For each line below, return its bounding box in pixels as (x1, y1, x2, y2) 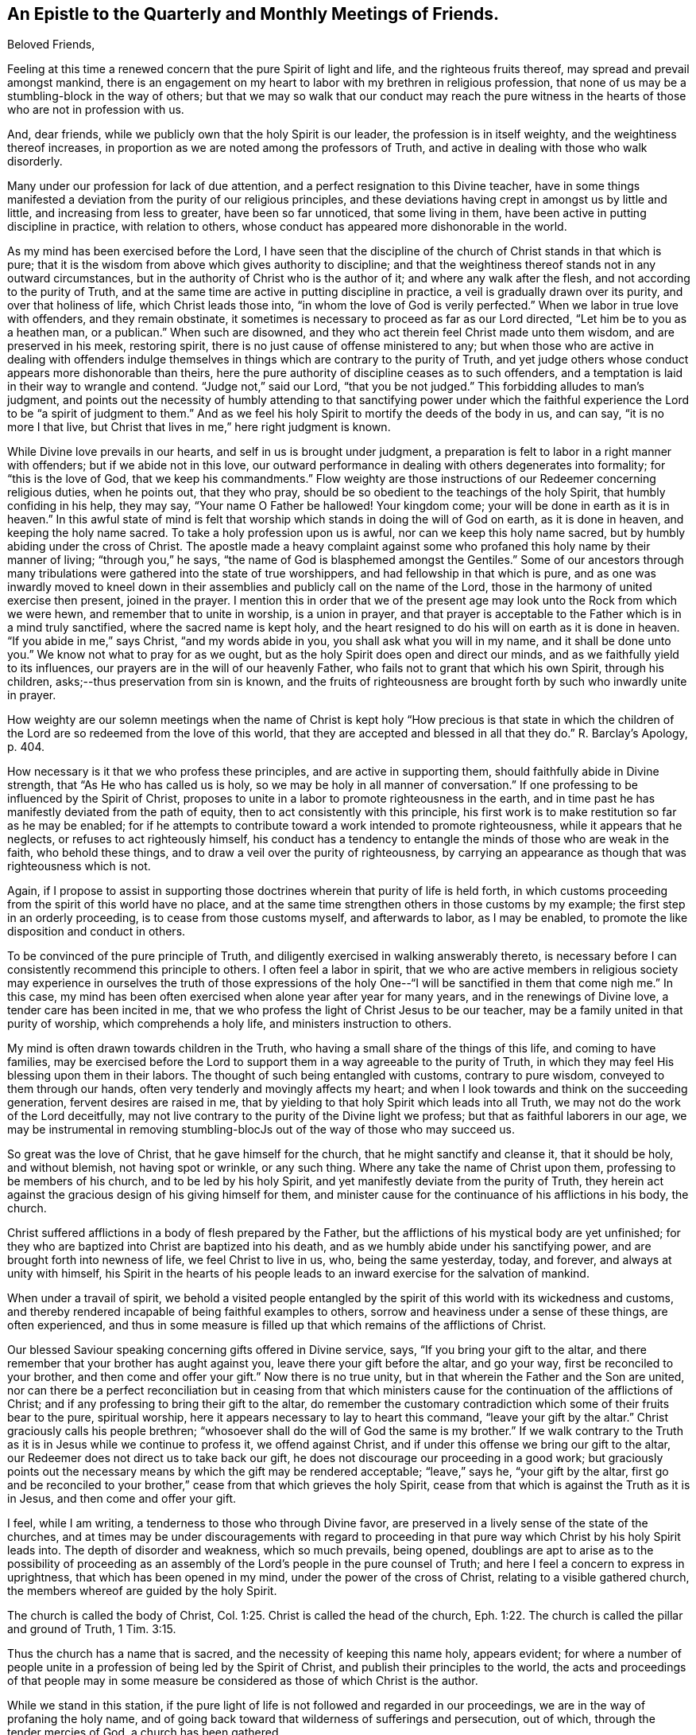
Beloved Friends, (7, 37, 95, 52)
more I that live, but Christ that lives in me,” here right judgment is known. (7, 420, 391, 434)
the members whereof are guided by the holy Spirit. (7, 1584, 277, 1598)
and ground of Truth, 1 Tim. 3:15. (7, 1622, 176, 1636)
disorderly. (7, 154, 63, 169)
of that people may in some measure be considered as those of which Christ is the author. (7, 1674, 478, 1688)
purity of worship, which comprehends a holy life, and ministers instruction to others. (7, 1017, 452, 1031)
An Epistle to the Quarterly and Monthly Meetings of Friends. (7, 4, 500, 24)
